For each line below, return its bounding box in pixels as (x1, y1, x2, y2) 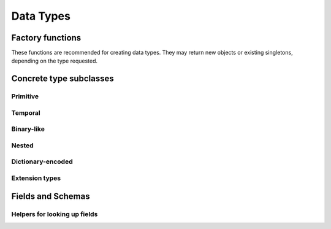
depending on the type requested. (11, 57, 98, 64)
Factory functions (11, 33, 82, 43)
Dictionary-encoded (11, 157, 73, 166)
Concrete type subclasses (11, 74, 114, 84)
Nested (11, 141, 34, 150)
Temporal (11, 108, 41, 117)
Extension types (11, 174, 61, 182)
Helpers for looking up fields (11, 209, 98, 218)
